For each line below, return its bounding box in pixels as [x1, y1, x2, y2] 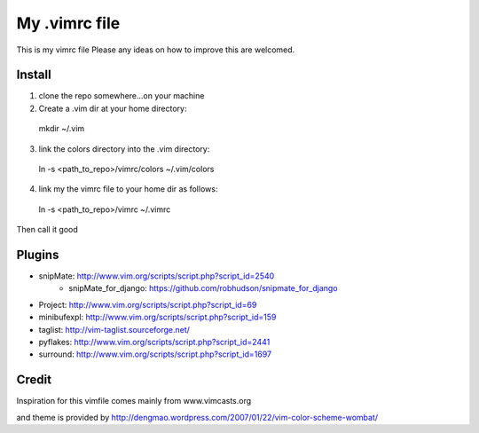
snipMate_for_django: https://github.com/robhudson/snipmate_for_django [68, 283, 338, 294]
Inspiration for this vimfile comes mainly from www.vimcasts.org [16, 396, 252, 406]
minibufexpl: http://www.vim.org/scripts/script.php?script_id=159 [38, 311, 277, 323]
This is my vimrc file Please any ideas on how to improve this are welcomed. [16, 44, 295, 55]
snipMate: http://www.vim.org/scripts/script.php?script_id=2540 [38, 271, 275, 281]
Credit [16, 373, 52, 388]
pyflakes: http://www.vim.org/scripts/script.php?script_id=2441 [38, 337, 271, 348]
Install [16, 67, 52, 83]
